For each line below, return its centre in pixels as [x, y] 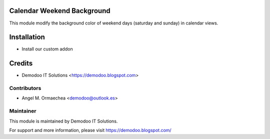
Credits [21, 63]
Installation [27, 37]
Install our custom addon [47, 49]
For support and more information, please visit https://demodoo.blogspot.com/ [90, 130]
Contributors [25, 88]
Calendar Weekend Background [60, 11]
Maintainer [23, 111]
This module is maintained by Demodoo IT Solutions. [63, 121]
